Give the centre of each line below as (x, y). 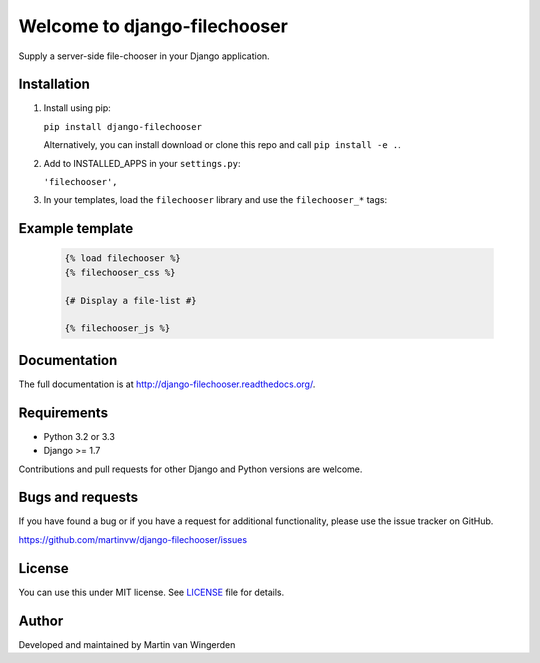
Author (41, 620)
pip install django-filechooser (122, 126)
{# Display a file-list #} (130, 300)
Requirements (63, 412)
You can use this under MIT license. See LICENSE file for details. (151, 592)
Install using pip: (77, 108)
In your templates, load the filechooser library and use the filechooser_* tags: (215, 200)
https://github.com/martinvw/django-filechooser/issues (133, 539)
